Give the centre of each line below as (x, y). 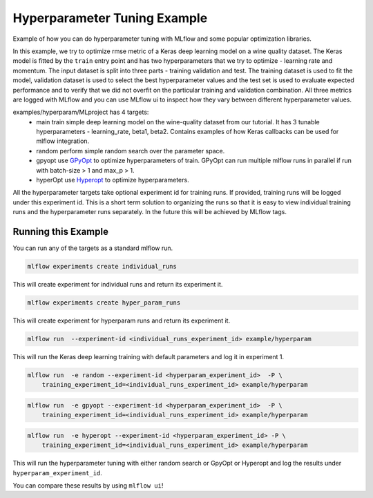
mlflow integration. (63, 141)
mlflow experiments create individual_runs (102, 267)
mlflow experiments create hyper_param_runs (104, 303)
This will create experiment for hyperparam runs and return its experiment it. (122, 320)
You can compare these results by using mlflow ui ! (88, 486)
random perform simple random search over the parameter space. (131, 151)
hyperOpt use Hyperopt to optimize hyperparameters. (113, 180)
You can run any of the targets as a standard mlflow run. (93, 248)
